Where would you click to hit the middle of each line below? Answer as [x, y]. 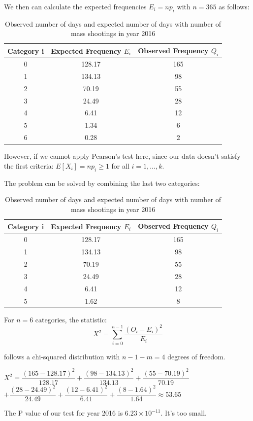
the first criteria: [29, 165]
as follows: [234, 6]
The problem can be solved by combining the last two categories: [102, 183]
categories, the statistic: [71, 319]
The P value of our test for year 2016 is [63, 413]
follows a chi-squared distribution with [62, 356]
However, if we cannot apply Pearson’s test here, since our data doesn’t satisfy [122, 156]
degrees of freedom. [196, 356]
